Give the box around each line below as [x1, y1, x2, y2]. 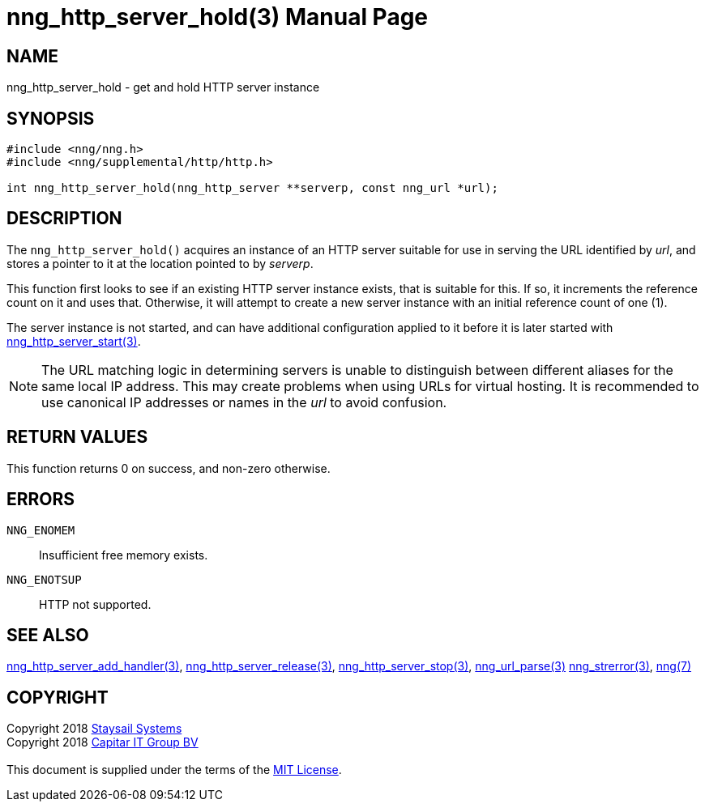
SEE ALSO [6, 624, 89, 645]
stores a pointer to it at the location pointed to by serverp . [6, 256, 314, 270]
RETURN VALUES [6, 427, 148, 448]
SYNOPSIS [6, 108, 95, 129]
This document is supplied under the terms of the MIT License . [6, 763, 342, 777]
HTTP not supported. [39, 597, 152, 611]
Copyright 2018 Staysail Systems [6, 721, 182, 736]
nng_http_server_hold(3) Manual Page [6, 3, 429, 31]
